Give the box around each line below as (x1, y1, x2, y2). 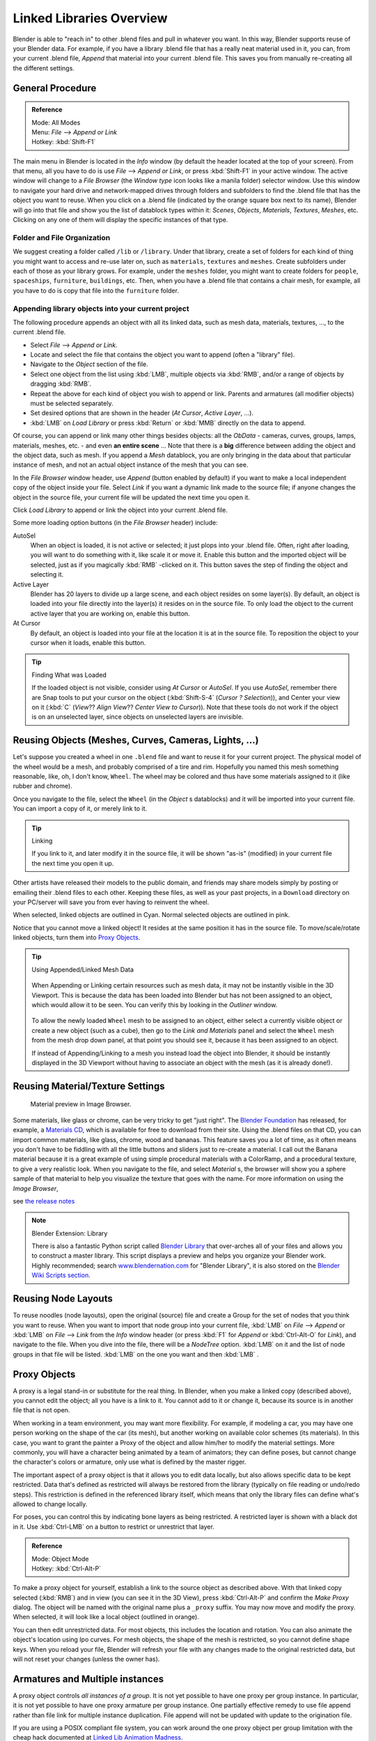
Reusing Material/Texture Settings (13, 1080, 165, 1092)
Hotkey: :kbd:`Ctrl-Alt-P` (31, 1564, 102, 1572)
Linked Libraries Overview (13, 10, 168, 26)
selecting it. (30, 570, 64, 579)
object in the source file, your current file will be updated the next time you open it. (13, 493, 251, 501)
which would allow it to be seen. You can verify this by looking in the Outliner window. (31, 1001, 278, 1009)
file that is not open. (13, 1406, 70, 1414)
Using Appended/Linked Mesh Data (31, 965, 134, 974)
